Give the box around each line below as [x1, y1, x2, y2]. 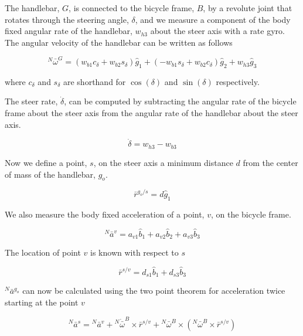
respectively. [216, 75, 260, 87]
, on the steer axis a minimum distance [93, 156, 233, 168]
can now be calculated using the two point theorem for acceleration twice [22, 284, 285, 297]
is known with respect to [90, 246, 179, 259]
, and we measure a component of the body [135, 13, 291, 25]
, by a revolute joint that [203, 2, 292, 13]
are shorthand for [63, 75, 126, 87]
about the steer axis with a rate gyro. [150, 25, 285, 37]
